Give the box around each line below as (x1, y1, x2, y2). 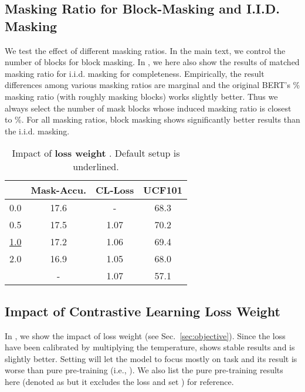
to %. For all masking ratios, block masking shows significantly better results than (5, 113, 300, 126)
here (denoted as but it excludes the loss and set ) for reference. (5, 375, 234, 387)
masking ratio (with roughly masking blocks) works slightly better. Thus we (5, 90, 278, 102)
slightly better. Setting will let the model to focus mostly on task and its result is (5, 352, 297, 364)
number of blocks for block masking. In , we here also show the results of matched (5, 56, 300, 68)
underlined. (73, 160, 119, 174)
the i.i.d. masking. (5, 124, 70, 137)
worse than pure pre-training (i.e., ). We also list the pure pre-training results (5, 364, 283, 376)
